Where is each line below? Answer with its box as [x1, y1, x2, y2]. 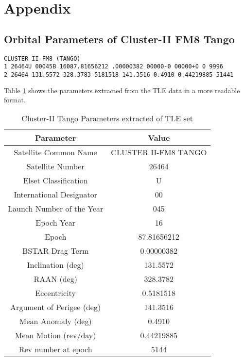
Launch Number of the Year [8, 202, 104, 214]
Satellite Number [26, 160, 85, 172]
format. [4, 95, 26, 105]
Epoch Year [35, 216, 75, 228]
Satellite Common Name [14, 146, 97, 158]
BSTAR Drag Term [22, 245, 89, 256]
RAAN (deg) [34, 273, 77, 284]
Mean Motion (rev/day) [15, 329, 96, 341]
